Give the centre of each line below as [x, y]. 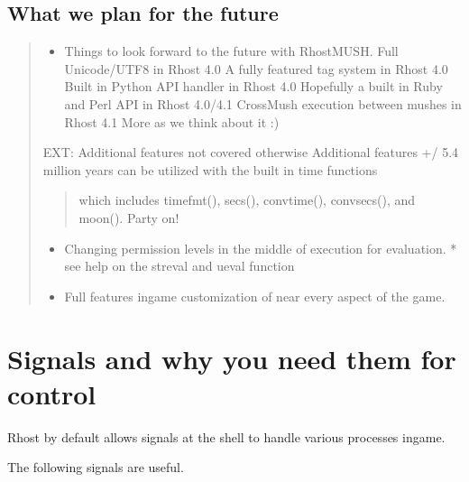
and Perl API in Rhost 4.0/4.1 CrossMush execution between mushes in [263, 103]
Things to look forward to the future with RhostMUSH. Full [231, 51]
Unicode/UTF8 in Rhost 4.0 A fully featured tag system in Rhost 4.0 [256, 68]
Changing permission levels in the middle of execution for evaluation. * [261, 248]
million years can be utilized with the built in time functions [210, 169]
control [52, 393]
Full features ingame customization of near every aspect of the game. [255, 296]
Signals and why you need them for [232, 358]
